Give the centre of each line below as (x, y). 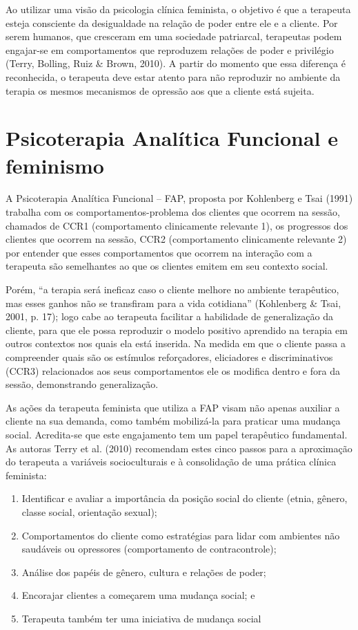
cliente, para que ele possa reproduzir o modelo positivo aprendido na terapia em (177, 330)
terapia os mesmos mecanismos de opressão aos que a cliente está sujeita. (160, 90)
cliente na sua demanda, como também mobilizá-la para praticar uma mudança (173, 421)
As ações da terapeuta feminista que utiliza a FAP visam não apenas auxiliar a (173, 407)
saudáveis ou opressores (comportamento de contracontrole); (149, 549)
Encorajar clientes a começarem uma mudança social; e (138, 595)
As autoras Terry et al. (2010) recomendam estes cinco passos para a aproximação (179, 448)
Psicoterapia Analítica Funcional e (172, 138)
